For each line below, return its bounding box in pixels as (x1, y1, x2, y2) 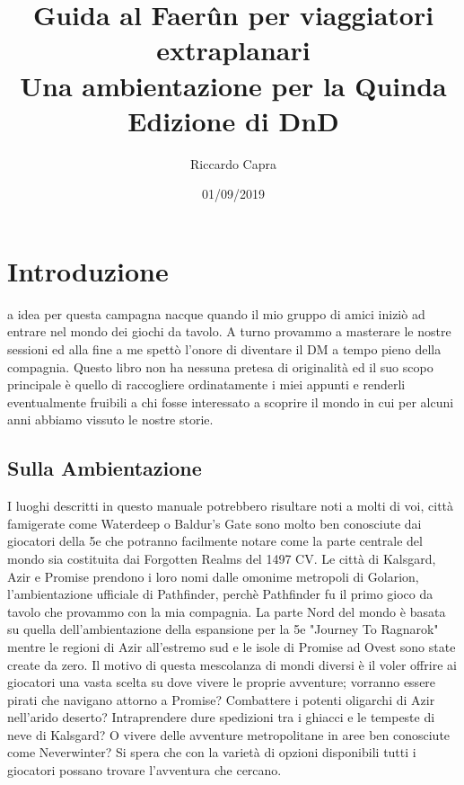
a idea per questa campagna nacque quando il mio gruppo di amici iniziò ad (7, 304, 425, 323)
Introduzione (7, 252, 169, 289)
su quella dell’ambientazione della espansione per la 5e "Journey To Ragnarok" (7, 620, 439, 638)
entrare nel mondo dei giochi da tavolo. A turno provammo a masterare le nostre (7, 322, 451, 341)
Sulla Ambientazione (7, 454, 202, 482)
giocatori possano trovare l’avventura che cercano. (7, 761, 282, 780)
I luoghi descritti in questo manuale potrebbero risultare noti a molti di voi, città (7, 496, 454, 515)
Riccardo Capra (190, 154, 276, 173)
